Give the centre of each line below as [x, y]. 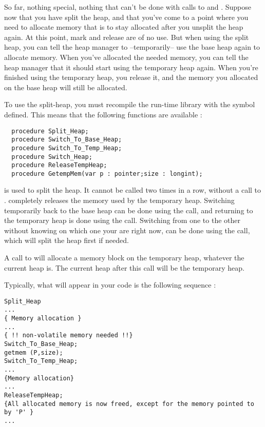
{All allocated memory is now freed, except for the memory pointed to [129, 404]
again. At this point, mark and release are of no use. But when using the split [127, 37]
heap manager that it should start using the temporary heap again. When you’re [131, 67]
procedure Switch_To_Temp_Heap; [67, 148]
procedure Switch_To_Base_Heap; [67, 140]
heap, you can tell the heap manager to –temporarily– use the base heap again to [132, 47]
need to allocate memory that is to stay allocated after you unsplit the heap [124, 27]
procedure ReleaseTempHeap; [59, 165]
